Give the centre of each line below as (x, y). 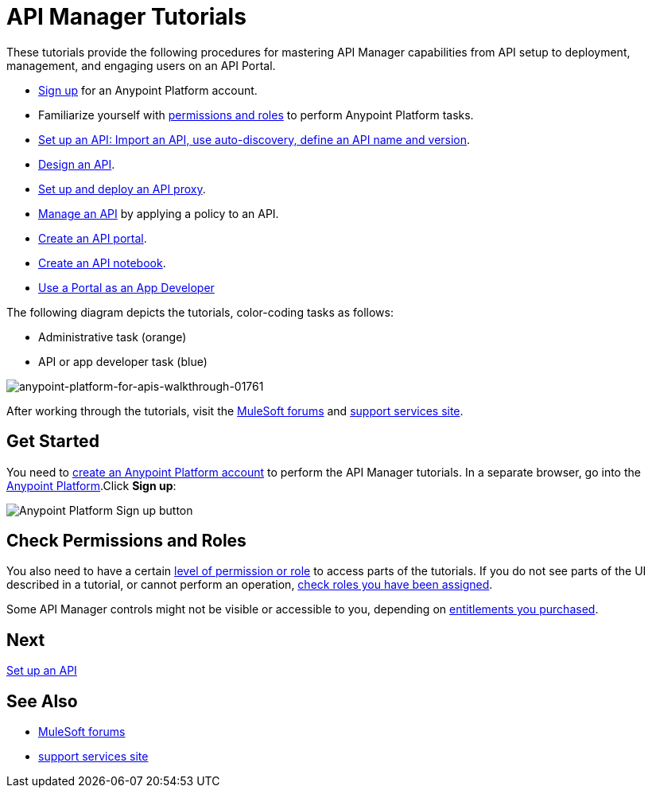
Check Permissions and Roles (126, 541)
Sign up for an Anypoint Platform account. (148, 90)
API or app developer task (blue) (123, 361)
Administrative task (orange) (113, 337)
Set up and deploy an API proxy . (122, 189)
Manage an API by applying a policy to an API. (159, 213)
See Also (42, 701)
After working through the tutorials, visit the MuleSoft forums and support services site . (235, 411)
